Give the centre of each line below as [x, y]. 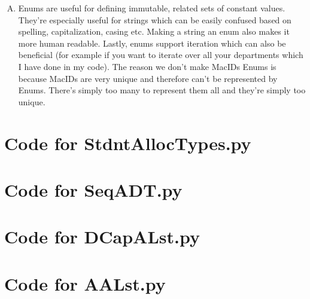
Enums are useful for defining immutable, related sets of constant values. [152, 8]
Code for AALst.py [85, 283]
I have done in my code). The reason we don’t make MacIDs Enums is [147, 66]
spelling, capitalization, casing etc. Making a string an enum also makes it [154, 31]
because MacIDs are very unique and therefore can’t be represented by [148, 78]
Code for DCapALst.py [102, 237]
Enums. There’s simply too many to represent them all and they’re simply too [162, 90]
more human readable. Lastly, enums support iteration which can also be [152, 43]
